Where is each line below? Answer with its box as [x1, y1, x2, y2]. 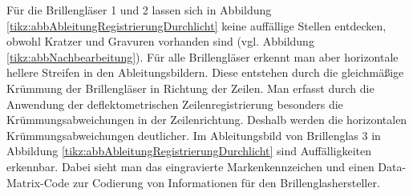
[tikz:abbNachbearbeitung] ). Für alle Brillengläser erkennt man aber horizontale [6, 48, 399, 65]
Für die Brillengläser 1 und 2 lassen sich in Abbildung [6, 2, 272, 18]
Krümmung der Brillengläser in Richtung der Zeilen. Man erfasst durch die [6, 79, 375, 96]
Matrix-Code [6, 174, 70, 190]
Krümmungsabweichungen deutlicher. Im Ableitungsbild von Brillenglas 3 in [6, 126, 381, 143]
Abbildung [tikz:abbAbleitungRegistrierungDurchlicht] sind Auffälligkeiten [6, 142, 372, 159]
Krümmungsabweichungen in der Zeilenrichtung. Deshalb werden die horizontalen [6, 111, 407, 128]
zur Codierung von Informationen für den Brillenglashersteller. [72, 174, 380, 190]
